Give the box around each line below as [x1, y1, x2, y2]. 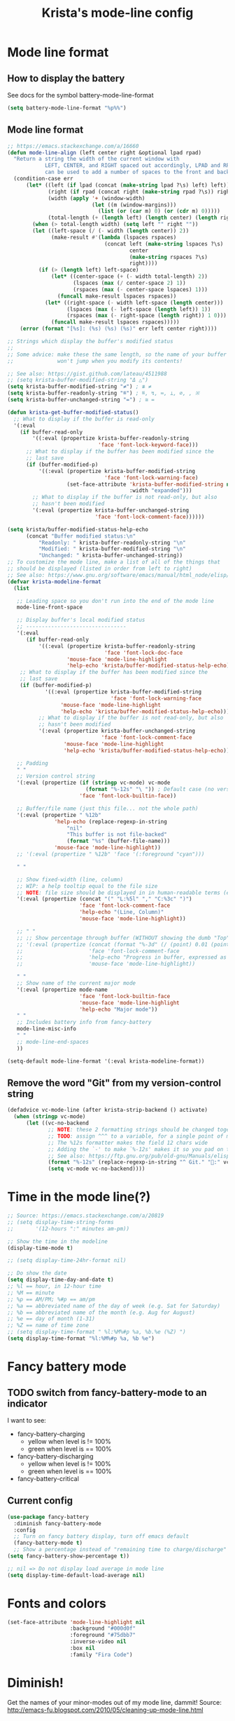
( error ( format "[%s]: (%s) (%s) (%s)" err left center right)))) [20, 325, 218, 333]
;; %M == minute [7, 1289, 55, 1296]
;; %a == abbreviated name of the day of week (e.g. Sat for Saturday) [7, 1302, 220, 1310]
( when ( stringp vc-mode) [13, 1113, 86, 1120]
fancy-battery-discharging [17, 1451, 94, 1461]
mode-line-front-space [16, 604, 83, 611]
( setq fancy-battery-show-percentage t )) [7, 1553, 130, 1560]
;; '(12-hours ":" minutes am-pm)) [7, 1225, 130, 1232]
